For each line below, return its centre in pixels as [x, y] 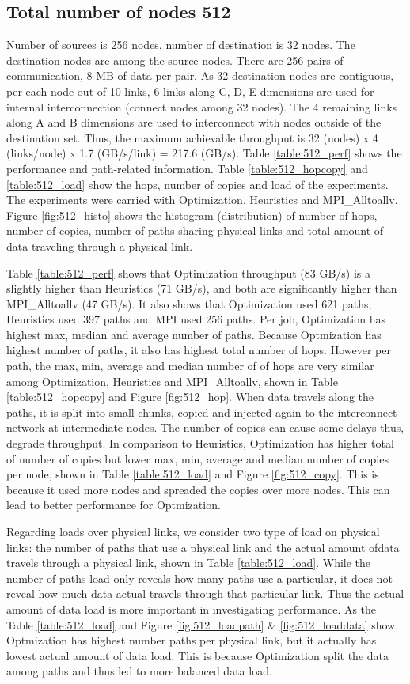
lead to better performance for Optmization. [114, 505]
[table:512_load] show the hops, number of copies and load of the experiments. [197, 184]
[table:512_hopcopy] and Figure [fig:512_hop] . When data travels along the [190, 397]
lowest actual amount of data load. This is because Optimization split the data [197, 655]
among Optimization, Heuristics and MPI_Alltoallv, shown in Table [172, 381]
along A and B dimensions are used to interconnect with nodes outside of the [194, 122]
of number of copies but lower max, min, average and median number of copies [197, 458]
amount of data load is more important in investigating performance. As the [192, 608]
